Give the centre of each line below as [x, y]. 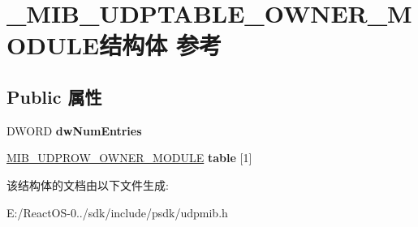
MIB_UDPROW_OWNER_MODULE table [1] [129, 158]
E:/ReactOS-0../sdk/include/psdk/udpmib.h [117, 212]
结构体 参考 [160, 45]
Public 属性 [54, 96]
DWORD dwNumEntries [74, 130]
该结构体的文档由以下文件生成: [88, 184]
